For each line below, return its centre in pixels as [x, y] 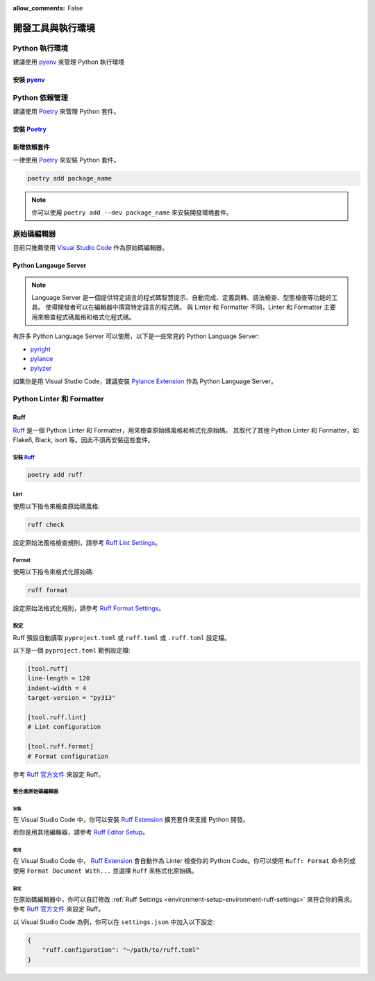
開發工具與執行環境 [54, 28]
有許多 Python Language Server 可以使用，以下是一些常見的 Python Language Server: [136, 336]
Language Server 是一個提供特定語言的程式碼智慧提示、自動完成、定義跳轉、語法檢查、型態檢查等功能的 [182, 297]
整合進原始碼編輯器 [36, 791]
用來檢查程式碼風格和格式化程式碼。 [83, 317]
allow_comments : [39, 8]
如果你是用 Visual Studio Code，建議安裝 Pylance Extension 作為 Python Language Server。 [145, 381]
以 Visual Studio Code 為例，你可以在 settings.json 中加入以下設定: [114, 922]
